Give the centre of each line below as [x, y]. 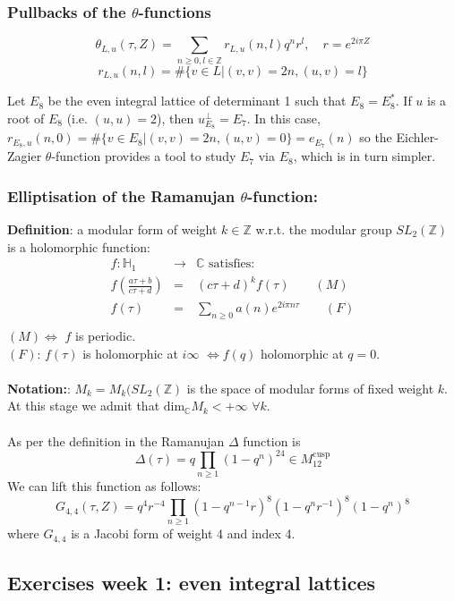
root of [26, 118]
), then [176, 118]
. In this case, [283, 118]
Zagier [25, 156]
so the [376, 137]
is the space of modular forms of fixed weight [310, 388]
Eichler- [417, 137]
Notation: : [39, 388]
